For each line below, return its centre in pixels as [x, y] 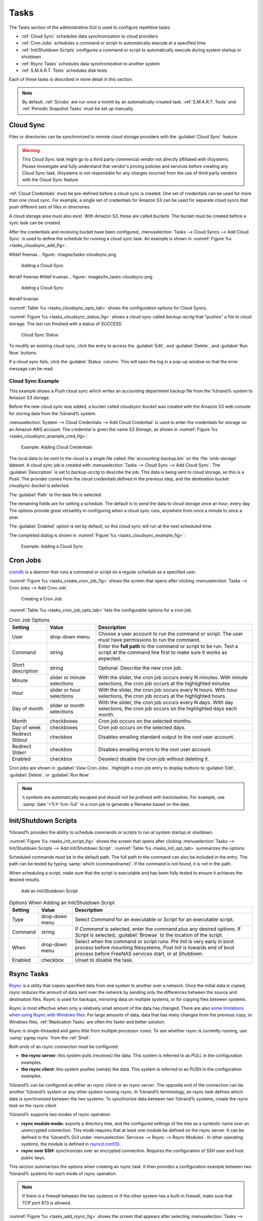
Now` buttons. [23, 353]
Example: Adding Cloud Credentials [57, 447]
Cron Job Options [29, 620]
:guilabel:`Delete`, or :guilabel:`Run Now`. [50, 775]
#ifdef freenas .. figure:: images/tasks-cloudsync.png [63, 254]
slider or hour [65, 690]
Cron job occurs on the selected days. [142, 728]
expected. [110, 658]
